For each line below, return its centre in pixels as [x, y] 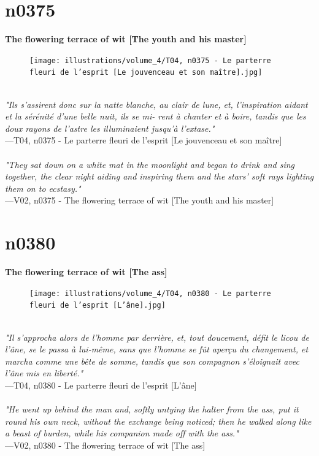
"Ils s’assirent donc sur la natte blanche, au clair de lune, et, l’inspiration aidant [156, 104]
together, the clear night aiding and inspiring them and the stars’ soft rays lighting [159, 176]
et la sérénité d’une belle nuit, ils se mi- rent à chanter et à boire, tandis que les [156, 116]
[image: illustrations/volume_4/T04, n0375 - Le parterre [150, 60]
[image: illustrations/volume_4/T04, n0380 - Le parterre [150, 293]
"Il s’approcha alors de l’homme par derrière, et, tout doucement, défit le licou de [157, 337]
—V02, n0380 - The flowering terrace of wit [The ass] [105, 445]
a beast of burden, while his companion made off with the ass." [122, 433]
